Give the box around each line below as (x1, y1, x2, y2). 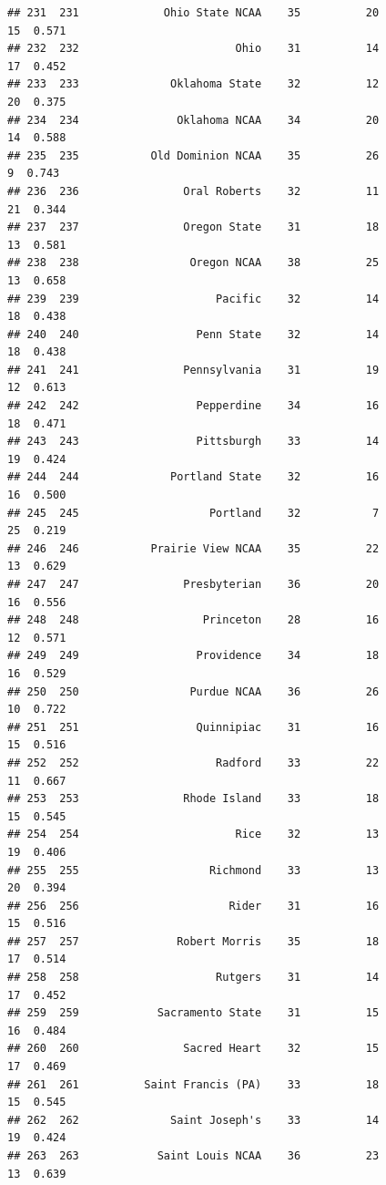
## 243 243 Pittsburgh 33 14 (7, 435, 380, 448)
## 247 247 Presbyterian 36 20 (7, 578, 380, 591)
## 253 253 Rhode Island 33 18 (7, 792, 380, 806)
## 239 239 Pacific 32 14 (7, 292, 380, 305)
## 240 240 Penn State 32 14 (7, 327, 380, 341)
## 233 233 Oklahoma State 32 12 (7, 77, 380, 91)
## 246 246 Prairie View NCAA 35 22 (7, 541, 380, 555)
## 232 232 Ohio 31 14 (7, 42, 380, 56)
